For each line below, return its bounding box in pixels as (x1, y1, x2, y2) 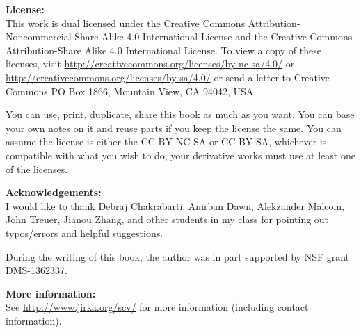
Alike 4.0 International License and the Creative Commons (102, 29, 353, 44)
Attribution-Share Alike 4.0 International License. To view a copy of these (6, 42, 321, 57)
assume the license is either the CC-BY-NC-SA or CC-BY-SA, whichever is (6, 134, 327, 149)
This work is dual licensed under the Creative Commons (6, 15, 246, 30)
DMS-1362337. (6, 263, 67, 277)
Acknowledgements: (6, 185, 102, 200)
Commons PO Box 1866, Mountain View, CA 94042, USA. (6, 83, 257, 98)
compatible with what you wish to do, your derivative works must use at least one (6, 147, 355, 162)
